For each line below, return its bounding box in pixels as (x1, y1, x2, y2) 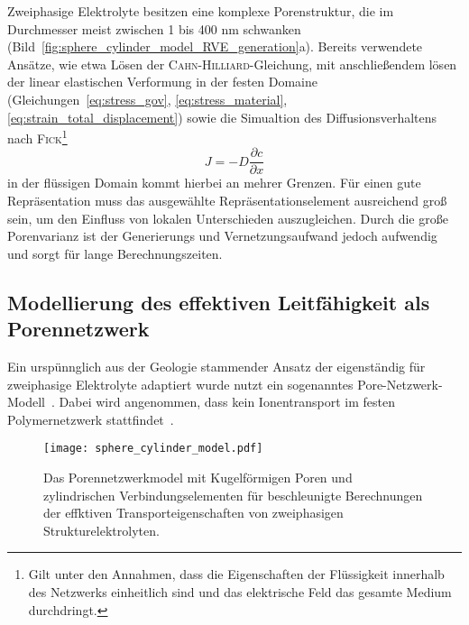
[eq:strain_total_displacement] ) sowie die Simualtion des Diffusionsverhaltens (7, 107, 437, 126)
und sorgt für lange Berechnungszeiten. (7, 244, 223, 262)
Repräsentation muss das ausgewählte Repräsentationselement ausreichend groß (7, 191, 447, 210)
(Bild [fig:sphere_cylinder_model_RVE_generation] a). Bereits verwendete (7, 37, 423, 56)
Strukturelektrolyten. (43, 520, 160, 539)
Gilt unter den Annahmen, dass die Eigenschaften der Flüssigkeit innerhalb (28, 565, 445, 584)
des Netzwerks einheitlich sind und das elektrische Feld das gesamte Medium (28, 583, 452, 602)
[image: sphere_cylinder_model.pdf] (43, 442, 263, 455)
